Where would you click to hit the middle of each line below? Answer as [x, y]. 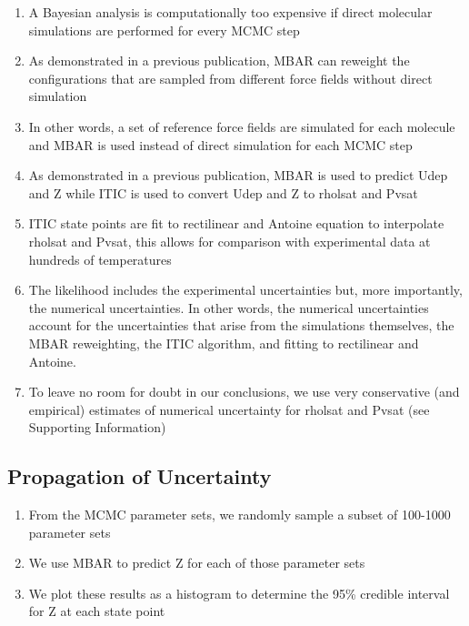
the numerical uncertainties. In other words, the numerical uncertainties [229, 307]
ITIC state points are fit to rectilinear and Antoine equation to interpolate [236, 223]
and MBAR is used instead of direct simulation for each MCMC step [220, 144]
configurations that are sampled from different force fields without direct [230, 78]
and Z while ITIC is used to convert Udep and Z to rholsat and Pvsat [223, 192]
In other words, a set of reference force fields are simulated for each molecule [242, 126]
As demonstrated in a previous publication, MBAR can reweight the [219, 61]
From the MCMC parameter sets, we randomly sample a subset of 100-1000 [239, 515]
